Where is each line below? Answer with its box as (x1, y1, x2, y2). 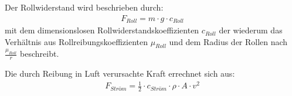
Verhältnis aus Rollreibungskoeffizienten (5, 35, 148, 47)
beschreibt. (20, 47, 59, 60)
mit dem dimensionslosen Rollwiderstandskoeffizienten (5, 24, 199, 36)
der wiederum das (219, 24, 283, 36)
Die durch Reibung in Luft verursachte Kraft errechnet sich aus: (5, 67, 235, 80)
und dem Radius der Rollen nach (169, 35, 288, 47)
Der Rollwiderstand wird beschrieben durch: (5, 1, 164, 13)
